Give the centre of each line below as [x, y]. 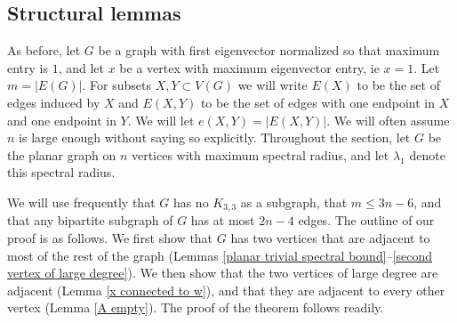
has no [191, 202]
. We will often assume [388, 120]
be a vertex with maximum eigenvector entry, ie [249, 67]
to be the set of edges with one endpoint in [317, 102]
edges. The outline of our [366, 220]
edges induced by [54, 102]
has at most [223, 220]
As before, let [44, 50]
